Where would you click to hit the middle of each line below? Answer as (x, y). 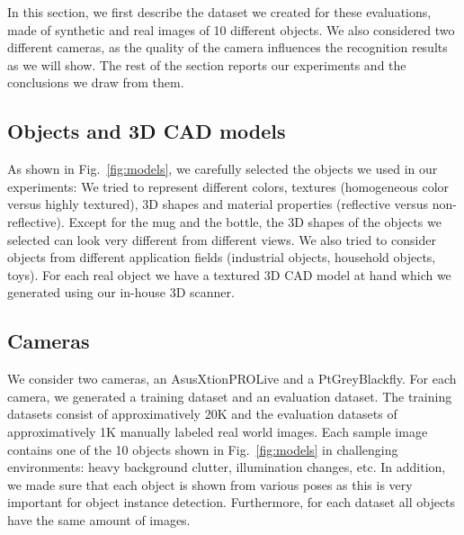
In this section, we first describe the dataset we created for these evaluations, (219, 12)
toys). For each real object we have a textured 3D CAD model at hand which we (229, 274)
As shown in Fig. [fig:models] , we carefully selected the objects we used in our (223, 169)
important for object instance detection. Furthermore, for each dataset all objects (232, 502)
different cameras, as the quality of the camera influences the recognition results (228, 47)
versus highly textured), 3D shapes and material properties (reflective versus (218, 204)
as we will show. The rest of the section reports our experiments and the (207, 64)
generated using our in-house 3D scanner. (121, 292)
